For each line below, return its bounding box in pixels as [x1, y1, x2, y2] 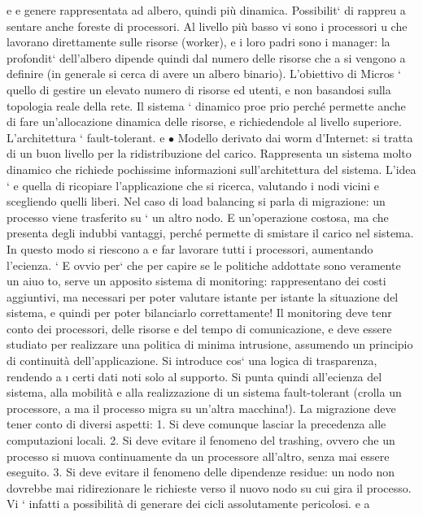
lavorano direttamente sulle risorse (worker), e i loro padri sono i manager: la [7, 33, 390, 50]
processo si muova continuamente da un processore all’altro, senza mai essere [7, 447, 390, 464]
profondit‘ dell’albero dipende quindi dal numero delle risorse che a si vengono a [7, 49, 406, 66]
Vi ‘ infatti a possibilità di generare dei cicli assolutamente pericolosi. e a [7, 495, 370, 512]
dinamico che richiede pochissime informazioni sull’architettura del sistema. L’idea [7, 160, 416, 177]
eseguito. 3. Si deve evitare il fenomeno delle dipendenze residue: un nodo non [7, 463, 395, 480]
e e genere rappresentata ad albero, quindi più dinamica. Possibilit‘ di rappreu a [7, 2, 406, 18]
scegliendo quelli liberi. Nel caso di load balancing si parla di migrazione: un [7, 193, 386, 210]
